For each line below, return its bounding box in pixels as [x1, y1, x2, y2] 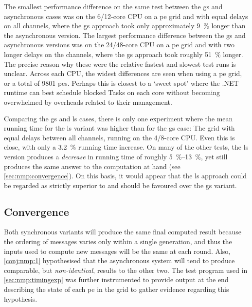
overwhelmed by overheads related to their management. [4, 96, 172, 107]
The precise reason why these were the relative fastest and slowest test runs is [4, 58, 236, 69]
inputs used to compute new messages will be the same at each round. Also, [4, 246, 231, 256]
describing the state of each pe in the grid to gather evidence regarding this [4, 284, 229, 294]
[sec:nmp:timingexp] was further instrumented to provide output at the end [4, 274, 229, 285]
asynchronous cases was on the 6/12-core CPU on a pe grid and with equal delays [4, 11, 248, 21]
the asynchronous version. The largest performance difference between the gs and [4, 30, 246, 40]
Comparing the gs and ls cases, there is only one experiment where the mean [4, 113, 233, 123]
